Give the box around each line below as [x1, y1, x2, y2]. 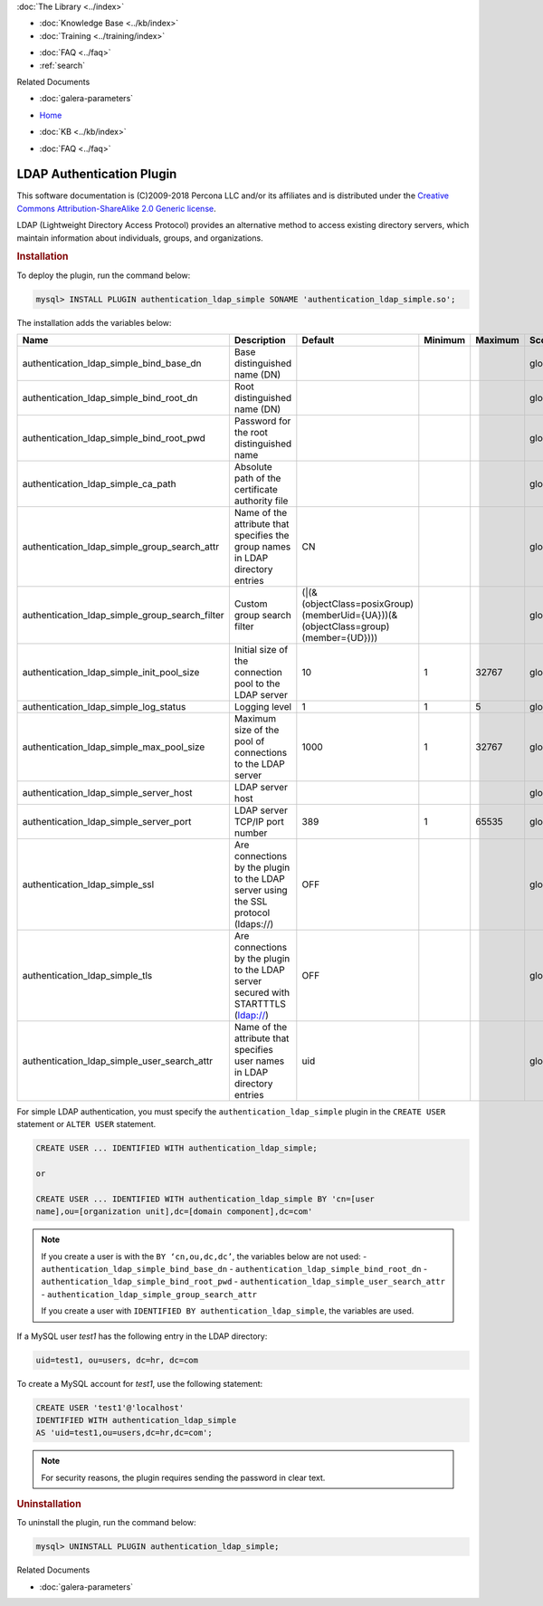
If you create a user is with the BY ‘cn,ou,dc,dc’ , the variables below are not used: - [41, 1250, 367, 1262]
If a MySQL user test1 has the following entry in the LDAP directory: [16, 1331, 268, 1342]
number [233, 827, 268, 839]
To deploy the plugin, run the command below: [16, 270, 191, 281]
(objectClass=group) [301, 620, 390, 633]
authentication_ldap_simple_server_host [22, 787, 194, 798]
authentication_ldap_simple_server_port [22, 816, 192, 827]
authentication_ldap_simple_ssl [22, 878, 155, 891]
